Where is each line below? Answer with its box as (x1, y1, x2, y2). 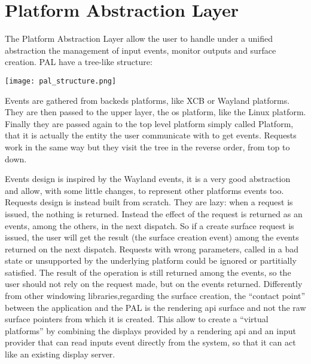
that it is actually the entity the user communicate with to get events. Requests (5, 129, 297, 141)
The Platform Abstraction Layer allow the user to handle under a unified (5, 32, 273, 45)
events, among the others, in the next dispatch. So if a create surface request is (5, 219, 294, 232)
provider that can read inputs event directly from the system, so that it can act (5, 336, 296, 348)
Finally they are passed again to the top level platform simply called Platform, (5, 117, 294, 129)
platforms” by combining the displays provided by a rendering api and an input (5, 324, 296, 337)
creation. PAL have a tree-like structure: (5, 55, 153, 68)
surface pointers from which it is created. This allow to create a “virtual (5, 313, 269, 325)
